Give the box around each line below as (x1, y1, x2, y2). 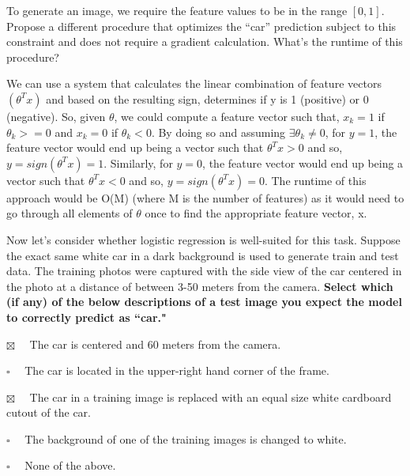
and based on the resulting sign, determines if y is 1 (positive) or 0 (46, 90, 369, 107)
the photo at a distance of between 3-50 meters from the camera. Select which (6, 278, 393, 294)
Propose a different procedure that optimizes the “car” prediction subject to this (6, 17, 397, 34)
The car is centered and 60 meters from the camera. (29, 335, 281, 352)
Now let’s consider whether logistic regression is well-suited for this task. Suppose (6, 231, 401, 247)
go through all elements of (6, 205, 133, 221)
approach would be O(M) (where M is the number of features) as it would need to (6, 189, 404, 206)
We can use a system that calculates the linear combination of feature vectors (6, 75, 382, 92)
